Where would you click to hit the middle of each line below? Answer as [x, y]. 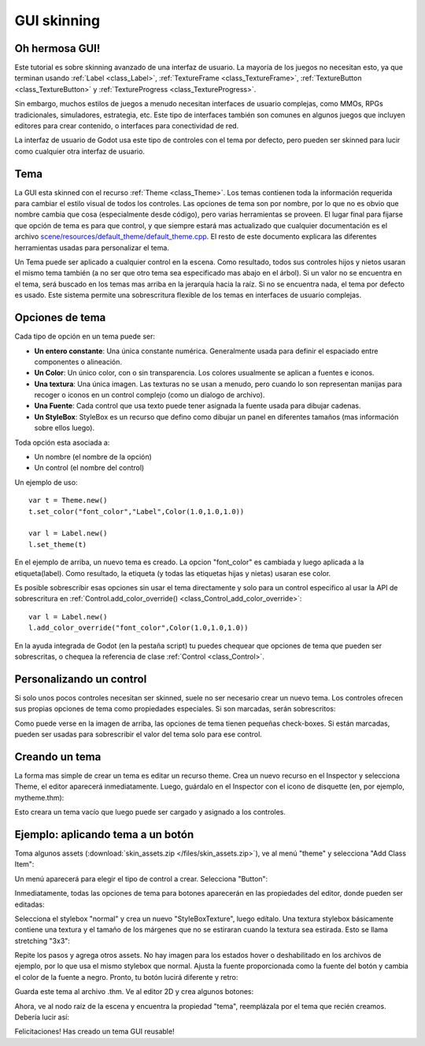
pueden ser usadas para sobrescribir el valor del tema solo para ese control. [139, 734]
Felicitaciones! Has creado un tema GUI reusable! [94, 1032]
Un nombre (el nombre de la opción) [93, 457]
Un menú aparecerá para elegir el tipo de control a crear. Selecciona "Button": [141, 878]
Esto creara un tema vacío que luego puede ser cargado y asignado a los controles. [150, 812]
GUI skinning [57, 20]
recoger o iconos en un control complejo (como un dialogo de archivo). [150, 395]
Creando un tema [58, 757]
